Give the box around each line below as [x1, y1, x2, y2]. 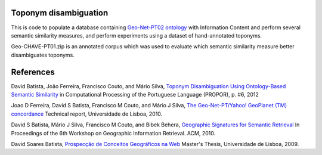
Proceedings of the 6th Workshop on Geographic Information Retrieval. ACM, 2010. [11, 129, 216, 137]
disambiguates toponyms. [11, 51, 75, 58]
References [11, 67, 55, 77]
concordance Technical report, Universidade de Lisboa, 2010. [11, 110, 163, 117]
